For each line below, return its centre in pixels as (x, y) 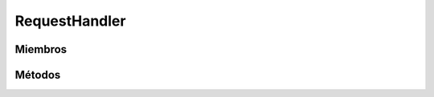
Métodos (38, 75)
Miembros (41, 49)
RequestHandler (70, 21)
